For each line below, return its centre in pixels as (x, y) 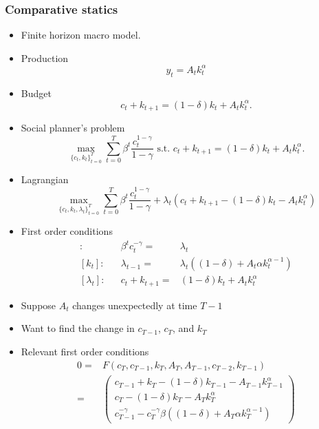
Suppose (38, 305)
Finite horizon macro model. (81, 35)
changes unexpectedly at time (135, 305)
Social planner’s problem (73, 128)
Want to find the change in (78, 328)
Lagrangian (45, 179)
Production (45, 57)
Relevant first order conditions (85, 351)
